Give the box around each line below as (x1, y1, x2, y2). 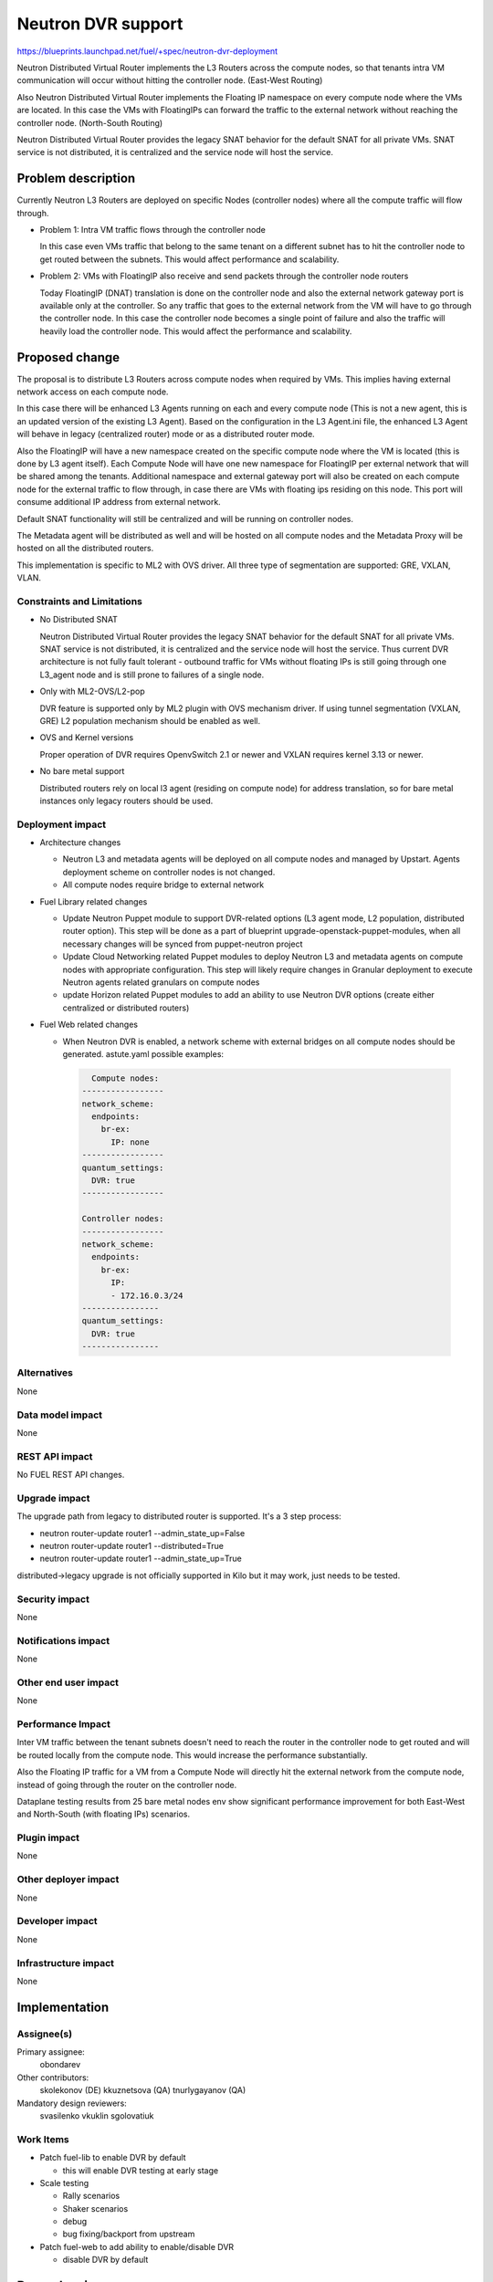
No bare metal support (39, 766, 125, 777)
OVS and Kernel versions (39, 732, 134, 743)
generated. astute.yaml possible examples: (62, 1048, 224, 1059)
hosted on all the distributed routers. (16, 543, 154, 554)
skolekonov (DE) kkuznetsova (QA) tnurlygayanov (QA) (39, 2085, 246, 2096)
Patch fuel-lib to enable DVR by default (39, 2152, 186, 2163)
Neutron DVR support (16, 14, 184, 34)
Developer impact (16, 1915, 98, 1928)
